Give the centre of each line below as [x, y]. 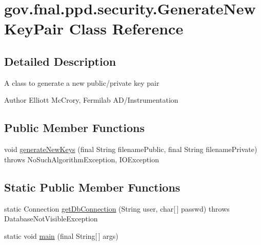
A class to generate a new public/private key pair [82, 82]
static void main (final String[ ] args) [61, 235]
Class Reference [126, 29]
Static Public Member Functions [92, 187]
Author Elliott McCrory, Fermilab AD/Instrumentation [91, 100]
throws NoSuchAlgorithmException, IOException [82, 159]
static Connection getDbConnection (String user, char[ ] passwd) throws [117, 208]
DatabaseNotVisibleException [51, 219]
